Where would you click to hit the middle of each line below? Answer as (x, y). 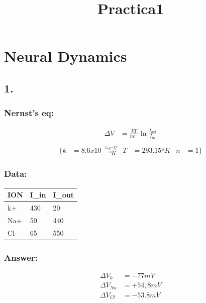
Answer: (21, 257)
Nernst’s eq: (29, 113)
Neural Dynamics (66, 56)
